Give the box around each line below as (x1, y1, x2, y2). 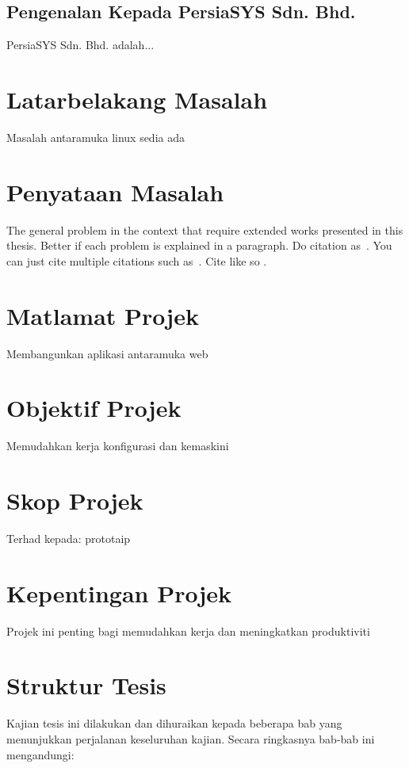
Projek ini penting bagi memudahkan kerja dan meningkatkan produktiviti (6, 622, 370, 639)
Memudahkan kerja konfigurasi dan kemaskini (6, 437, 229, 454)
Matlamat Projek (6, 299, 199, 331)
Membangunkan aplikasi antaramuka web (6, 345, 208, 361)
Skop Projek (6, 484, 143, 517)
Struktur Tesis (6, 669, 166, 701)
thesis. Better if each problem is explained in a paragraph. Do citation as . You (6, 237, 392, 254)
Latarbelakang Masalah (6, 82, 268, 115)
